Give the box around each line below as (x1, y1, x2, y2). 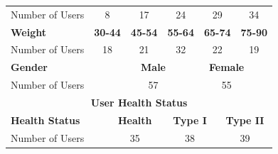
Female (209, 60, 245, 75)
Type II (225, 112, 264, 127)
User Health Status (90, 94, 188, 109)
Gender (11, 60, 48, 75)
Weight (11, 24, 46, 39)
